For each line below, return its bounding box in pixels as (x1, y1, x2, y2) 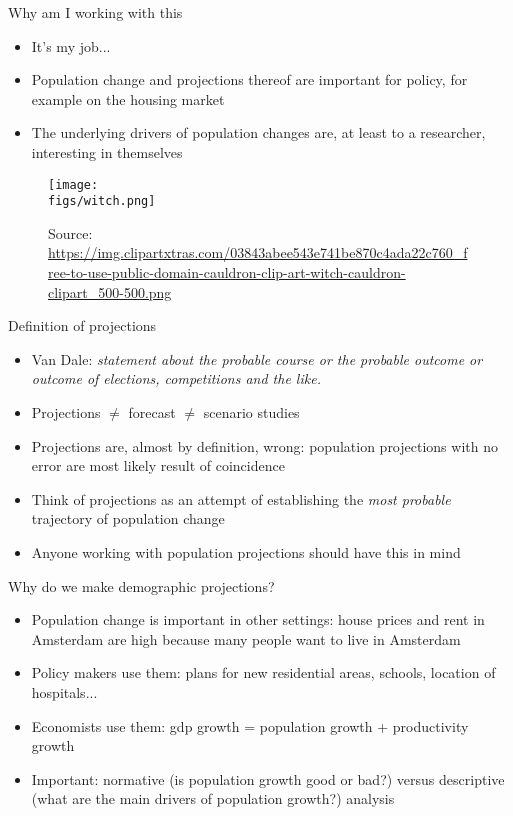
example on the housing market (31, 88, 225, 109)
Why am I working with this (8, 2, 183, 22)
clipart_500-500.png (48, 281, 172, 302)
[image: (48, 177, 99, 192)
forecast (128, 402, 176, 423)
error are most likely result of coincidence (31, 455, 285, 476)
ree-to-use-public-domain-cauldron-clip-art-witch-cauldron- (48, 262, 406, 283)
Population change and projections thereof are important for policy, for (31, 69, 468, 90)
